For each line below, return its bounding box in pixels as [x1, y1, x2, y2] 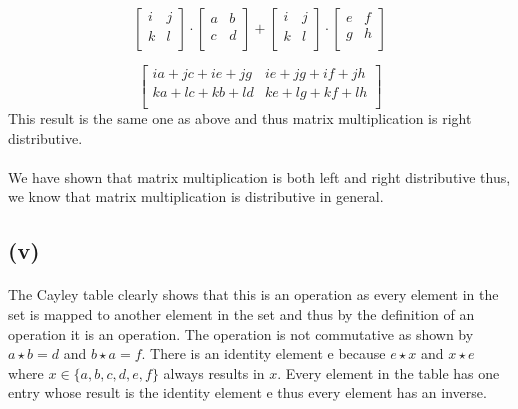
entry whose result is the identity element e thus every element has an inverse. [8, 382, 487, 403]
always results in [163, 362, 265, 383]
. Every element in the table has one [277, 362, 500, 383]
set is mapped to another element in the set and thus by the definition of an [8, 304, 475, 325]
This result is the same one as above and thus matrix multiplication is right [8, 108, 472, 129]
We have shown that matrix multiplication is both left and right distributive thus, [8, 166, 511, 187]
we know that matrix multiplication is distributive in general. [8, 186, 384, 207]
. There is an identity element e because [141, 343, 386, 364]
